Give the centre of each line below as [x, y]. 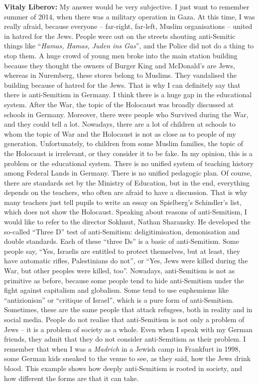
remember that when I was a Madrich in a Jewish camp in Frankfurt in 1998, [122, 348]
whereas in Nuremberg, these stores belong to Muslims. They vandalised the [120, 75]
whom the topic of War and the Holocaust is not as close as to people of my [120, 133]
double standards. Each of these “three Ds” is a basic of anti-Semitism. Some [122, 241]
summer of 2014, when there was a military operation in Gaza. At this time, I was [129, 16]
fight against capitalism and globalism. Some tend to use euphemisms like [117, 290]
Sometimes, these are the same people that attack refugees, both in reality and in [128, 309]
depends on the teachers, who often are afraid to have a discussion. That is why [126, 192]
